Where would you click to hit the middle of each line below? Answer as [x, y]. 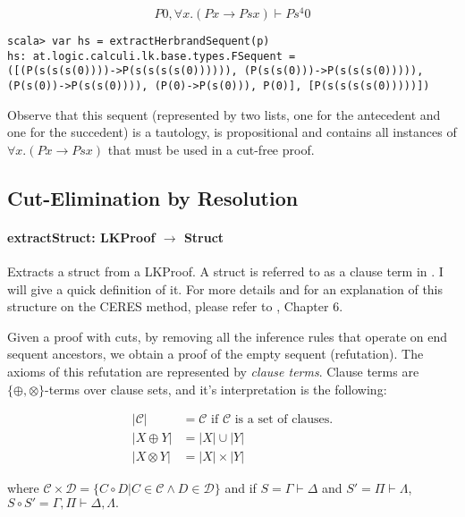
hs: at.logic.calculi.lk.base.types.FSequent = [152, 56]
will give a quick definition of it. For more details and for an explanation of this [225, 288]
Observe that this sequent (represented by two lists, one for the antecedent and [224, 114]
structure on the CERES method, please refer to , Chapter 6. [175, 306]
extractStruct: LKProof [81, 237]
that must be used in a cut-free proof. [211, 149]
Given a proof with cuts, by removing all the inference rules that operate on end [228, 336]
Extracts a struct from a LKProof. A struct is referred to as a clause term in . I [225, 271]
